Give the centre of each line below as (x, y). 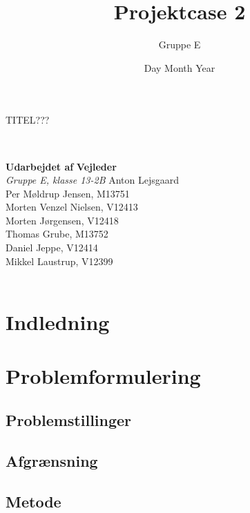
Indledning (58, 322)
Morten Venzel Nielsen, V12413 (72, 207)
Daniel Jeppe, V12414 (52, 248)
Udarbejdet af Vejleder (61, 166)
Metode (33, 501)
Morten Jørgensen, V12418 (62, 220)
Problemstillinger (69, 419)
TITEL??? (28, 120)
